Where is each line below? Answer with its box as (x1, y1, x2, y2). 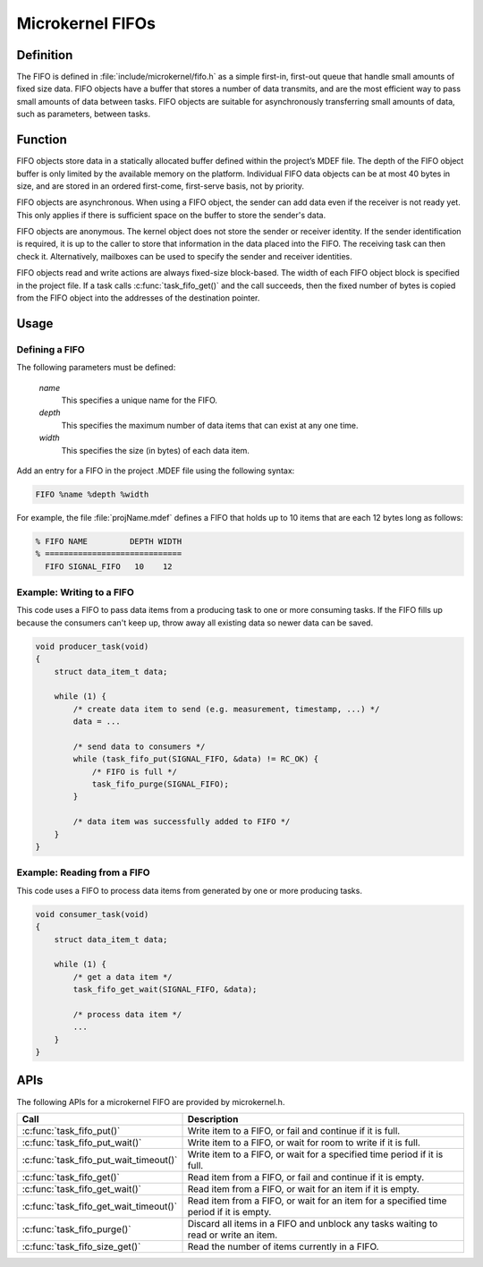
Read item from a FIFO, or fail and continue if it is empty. (187, 1170, 425, 1183)
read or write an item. (187, 1229, 278, 1241)
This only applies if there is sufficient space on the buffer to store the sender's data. (16, 209, 326, 220)
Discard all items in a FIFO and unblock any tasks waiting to (187, 1217, 438, 1229)
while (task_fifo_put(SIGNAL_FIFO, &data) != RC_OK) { (72, 754, 319, 764)
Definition (16, 47, 73, 63)
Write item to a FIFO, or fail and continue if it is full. (187, 1124, 401, 1136)
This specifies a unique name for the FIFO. (61, 395, 218, 405)
